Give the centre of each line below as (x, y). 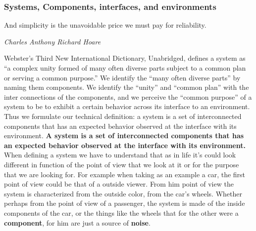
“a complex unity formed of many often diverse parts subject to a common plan (125, 68)
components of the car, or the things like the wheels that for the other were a (121, 212)
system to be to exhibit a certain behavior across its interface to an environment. (127, 106)
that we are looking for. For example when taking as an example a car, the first (125, 174)
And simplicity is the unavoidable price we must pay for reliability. (105, 25)
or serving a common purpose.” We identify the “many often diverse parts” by (122, 77)
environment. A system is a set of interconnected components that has (124, 135)
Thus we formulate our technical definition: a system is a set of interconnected (123, 116)
